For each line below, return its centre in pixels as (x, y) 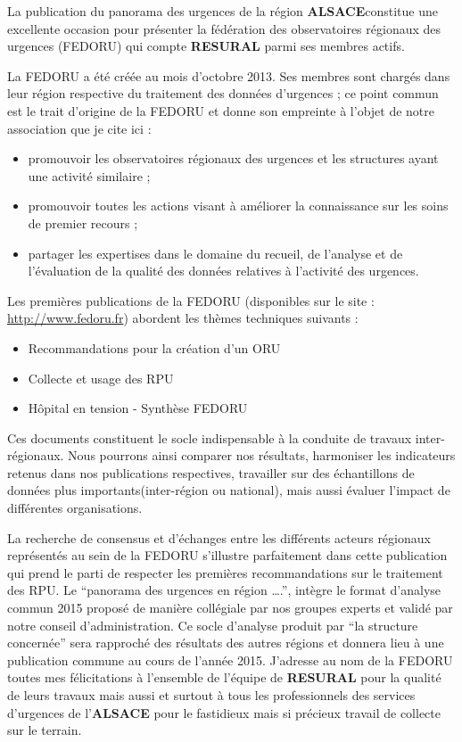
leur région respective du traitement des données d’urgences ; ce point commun (223, 93)
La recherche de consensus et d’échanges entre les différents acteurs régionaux (219, 537)
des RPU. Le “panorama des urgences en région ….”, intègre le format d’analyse (224, 590)
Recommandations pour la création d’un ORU (154, 347)
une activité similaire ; (89, 175)
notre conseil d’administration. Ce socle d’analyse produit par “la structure (213, 625)
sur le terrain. (45, 730)
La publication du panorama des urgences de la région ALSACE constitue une (223, 11)
